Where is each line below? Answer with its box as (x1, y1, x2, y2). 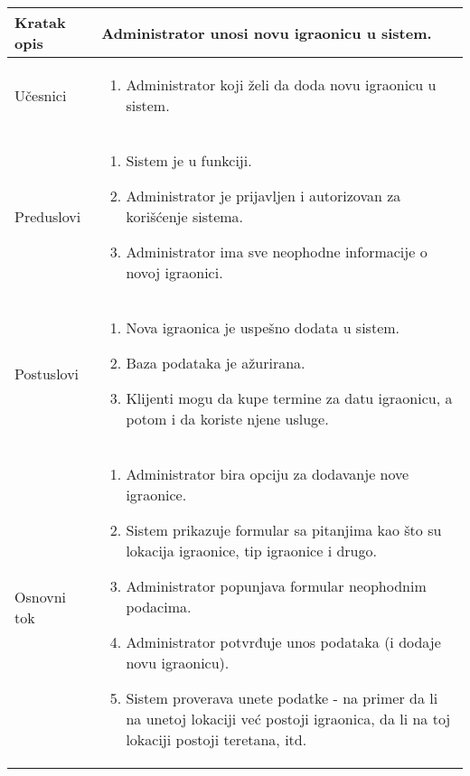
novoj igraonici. (126, 262, 223, 283)
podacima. (126, 596, 192, 617)
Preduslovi (14, 206, 81, 227)
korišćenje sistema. (126, 206, 244, 227)
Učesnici (14, 84, 67, 106)
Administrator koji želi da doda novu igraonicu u (126, 74, 437, 95)
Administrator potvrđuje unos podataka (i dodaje (126, 631, 441, 652)
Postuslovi (14, 362, 80, 384)
